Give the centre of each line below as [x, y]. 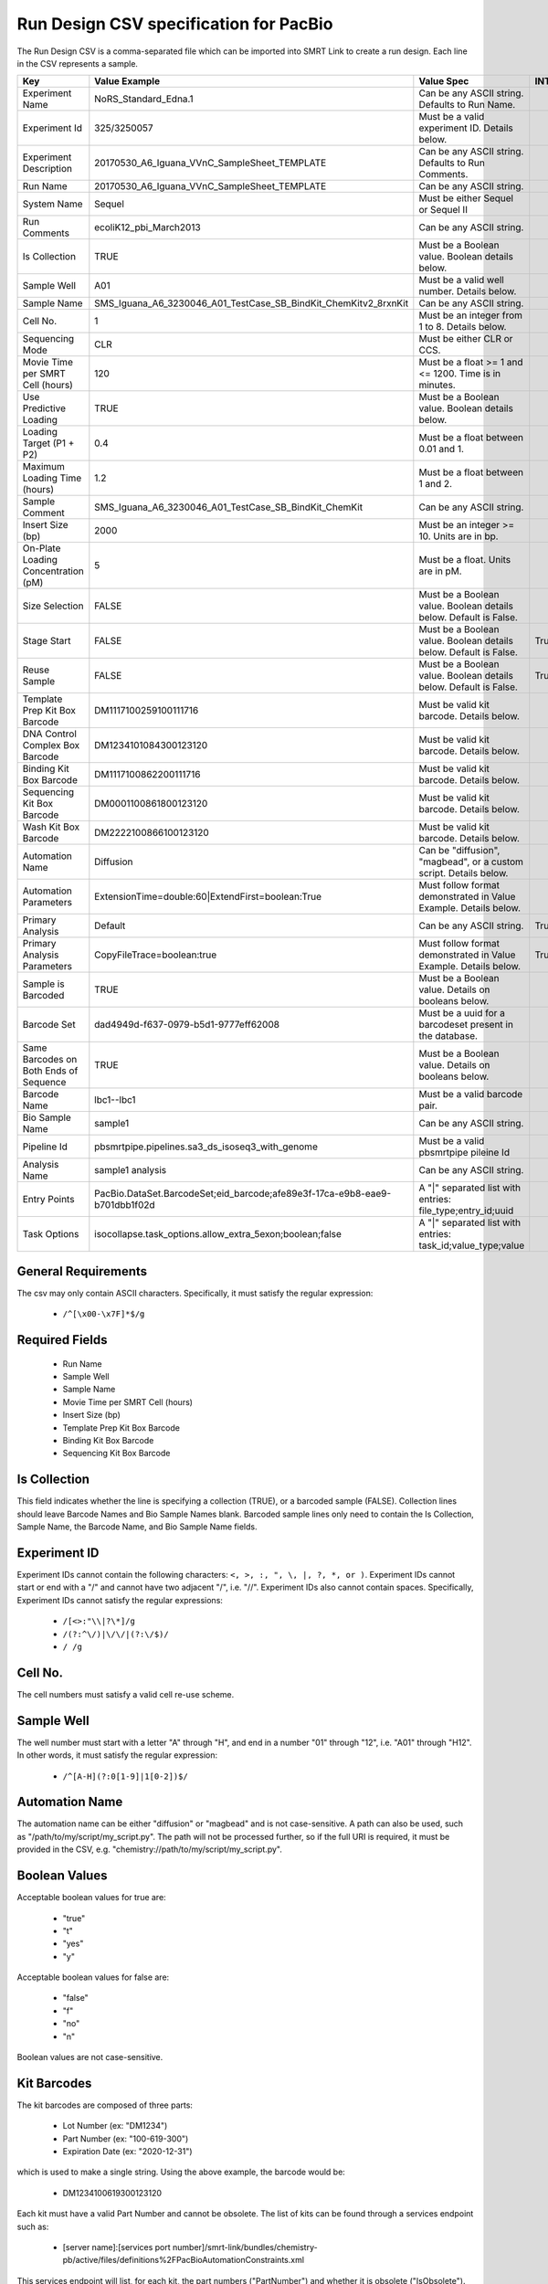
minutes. [437, 386]
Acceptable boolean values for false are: [93, 1977]
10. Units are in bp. [458, 536]
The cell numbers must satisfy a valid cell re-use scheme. [126, 1694]
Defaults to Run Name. [467, 105]
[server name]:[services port [116, 2247]
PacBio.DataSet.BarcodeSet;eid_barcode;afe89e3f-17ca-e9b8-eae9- [243, 1194]
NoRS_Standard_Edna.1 [144, 99]
